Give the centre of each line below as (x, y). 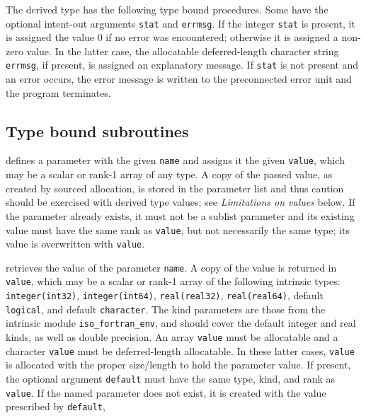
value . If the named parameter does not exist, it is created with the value (166, 392)
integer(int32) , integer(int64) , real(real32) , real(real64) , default (165, 295)
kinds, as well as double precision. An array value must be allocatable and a (172, 337)
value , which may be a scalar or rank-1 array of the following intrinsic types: (173, 281)
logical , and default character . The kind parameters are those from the (166, 309)
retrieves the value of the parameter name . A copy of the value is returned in (171, 267)
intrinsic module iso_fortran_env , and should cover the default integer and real (181, 323)
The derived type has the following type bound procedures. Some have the (167, 9)
